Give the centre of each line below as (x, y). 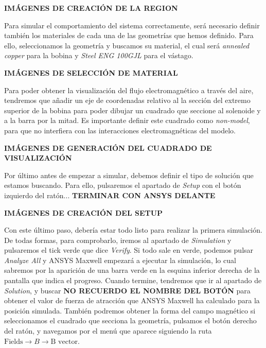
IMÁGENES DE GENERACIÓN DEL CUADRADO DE (108, 147)
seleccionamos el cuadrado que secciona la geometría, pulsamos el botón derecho (130, 320)
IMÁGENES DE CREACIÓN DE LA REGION (91, 8)
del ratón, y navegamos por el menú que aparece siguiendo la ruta (108, 331)
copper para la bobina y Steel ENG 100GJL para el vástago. (99, 55)
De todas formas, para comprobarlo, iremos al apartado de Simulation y (118, 240)
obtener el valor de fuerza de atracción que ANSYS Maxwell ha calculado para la (132, 300)
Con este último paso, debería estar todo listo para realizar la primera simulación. (133, 230)
